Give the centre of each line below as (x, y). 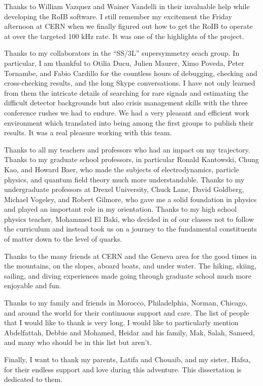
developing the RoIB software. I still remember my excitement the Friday (118, 16)
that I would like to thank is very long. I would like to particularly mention (121, 322)
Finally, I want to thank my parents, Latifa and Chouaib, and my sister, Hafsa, (127, 359)
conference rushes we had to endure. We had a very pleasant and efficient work (127, 112)
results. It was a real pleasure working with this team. (88, 132)
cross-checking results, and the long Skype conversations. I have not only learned (130, 83)
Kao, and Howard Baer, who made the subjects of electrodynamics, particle (122, 169)
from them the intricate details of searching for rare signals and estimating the (126, 92)
